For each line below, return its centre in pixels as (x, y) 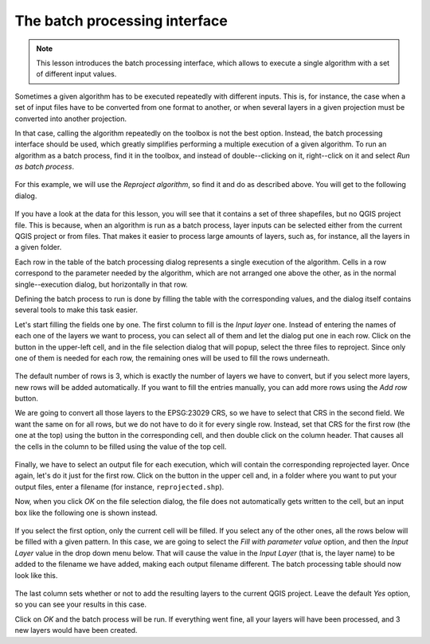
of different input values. (76, 74)
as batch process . (45, 166)
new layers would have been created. (76, 630)
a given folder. (38, 248)
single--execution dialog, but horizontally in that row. (102, 284)
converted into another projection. (71, 119)
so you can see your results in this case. (81, 604)
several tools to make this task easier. (76, 310)
